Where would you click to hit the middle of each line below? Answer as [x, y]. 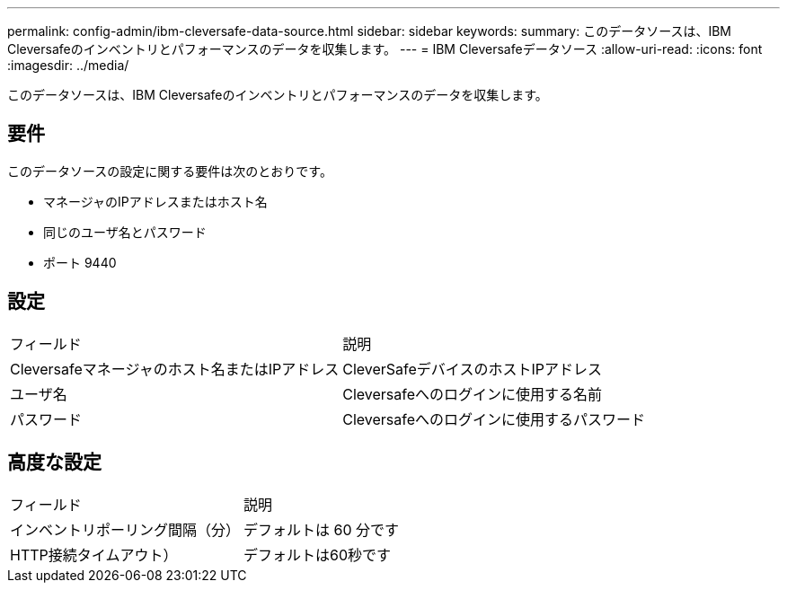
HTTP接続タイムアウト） [94, 555]
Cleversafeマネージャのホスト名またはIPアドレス [175, 369]
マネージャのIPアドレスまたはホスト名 [155, 201]
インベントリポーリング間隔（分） [125, 529]
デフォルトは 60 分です [322, 529]
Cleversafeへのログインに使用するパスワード [494, 419]
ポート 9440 [80, 262]
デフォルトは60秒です [318, 555]
